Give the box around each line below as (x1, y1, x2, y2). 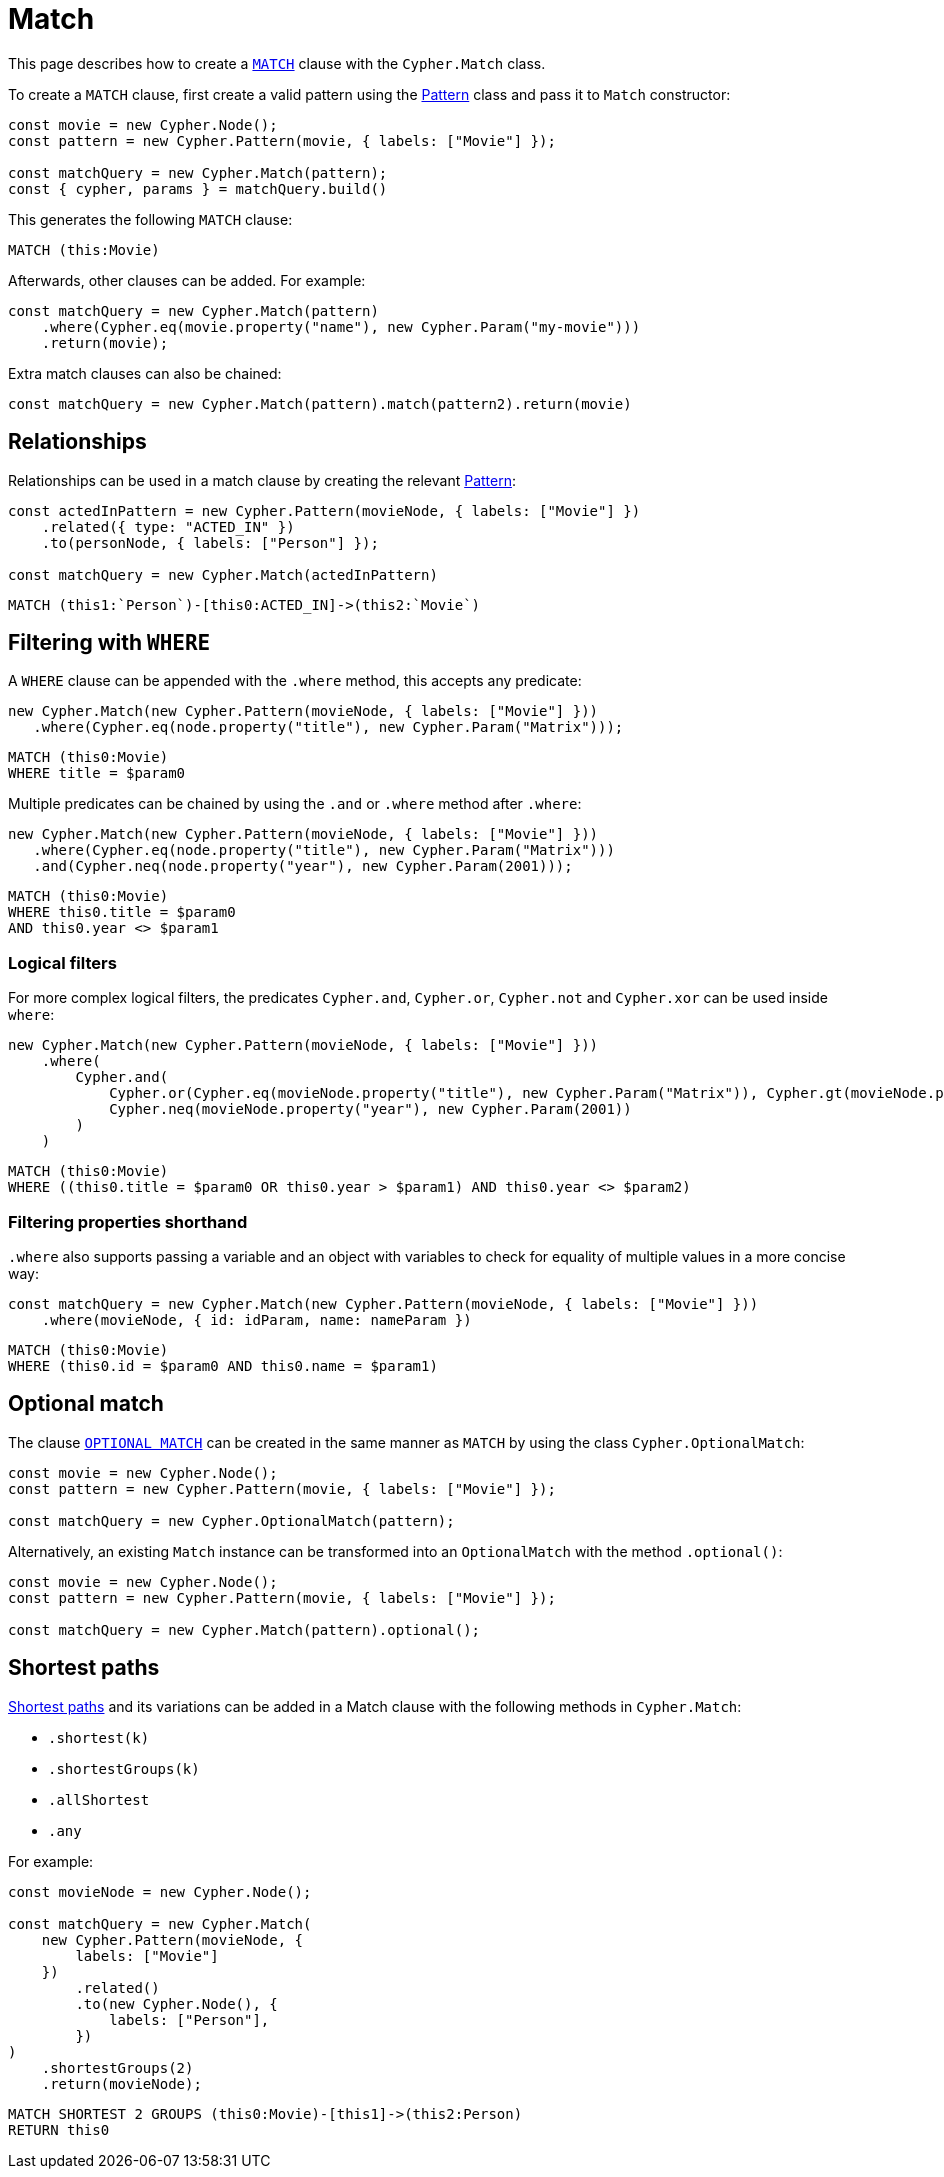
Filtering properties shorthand (8, 1211, 248, 1232)
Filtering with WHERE (8, 630, 211, 656)
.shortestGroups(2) (41, 2059, 194, 2076)
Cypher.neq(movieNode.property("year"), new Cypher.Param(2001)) (109, 1101, 632, 1118)
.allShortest (48, 1791, 150, 1808)
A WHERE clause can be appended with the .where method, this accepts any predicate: (8, 672, 582, 690)
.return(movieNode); (41, 2075, 202, 2092)
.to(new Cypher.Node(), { (75, 1995, 278, 2012)
